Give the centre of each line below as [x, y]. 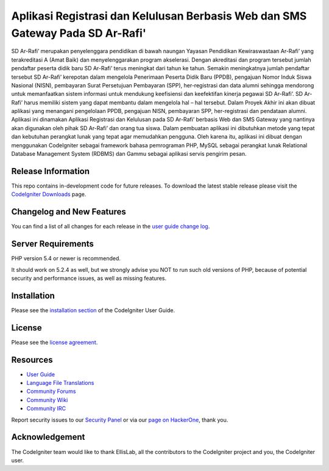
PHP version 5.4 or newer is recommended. [66, 258]
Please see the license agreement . [55, 342]
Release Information [51, 171]
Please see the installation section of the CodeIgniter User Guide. [93, 310]
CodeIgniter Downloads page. [49, 194]
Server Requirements [53, 244]
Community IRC [46, 409]
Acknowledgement [48, 437]
